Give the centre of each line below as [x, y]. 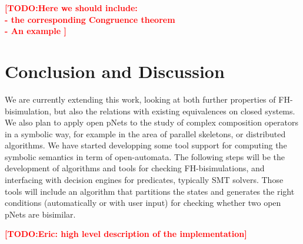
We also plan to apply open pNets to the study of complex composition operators [152, 122]
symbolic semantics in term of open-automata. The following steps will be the [145, 156]
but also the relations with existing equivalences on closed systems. [174, 111]
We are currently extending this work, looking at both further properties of [140, 99]
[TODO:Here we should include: [71, 8]
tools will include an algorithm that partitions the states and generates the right [150, 191]
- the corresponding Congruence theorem [90, 19]
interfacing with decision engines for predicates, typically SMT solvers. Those [144, 180]
